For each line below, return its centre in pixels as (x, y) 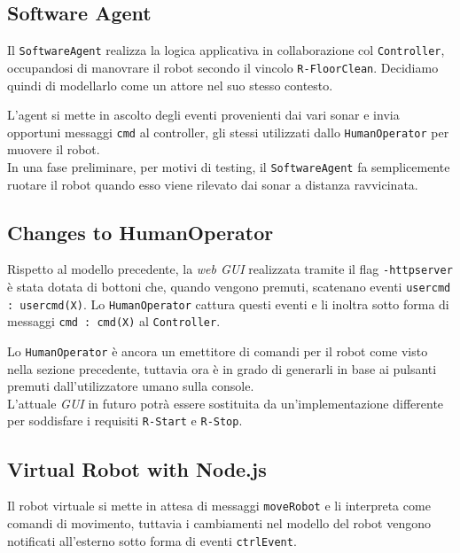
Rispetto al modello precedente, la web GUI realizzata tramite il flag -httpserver (230, 269)
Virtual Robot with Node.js (137, 468)
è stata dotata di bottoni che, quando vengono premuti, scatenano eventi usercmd (229, 287)
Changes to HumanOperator (140, 232)
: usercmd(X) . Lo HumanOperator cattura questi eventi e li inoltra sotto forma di (228, 304)
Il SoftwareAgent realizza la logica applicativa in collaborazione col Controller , (226, 50)
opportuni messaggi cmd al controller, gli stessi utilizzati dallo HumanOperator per (228, 132)
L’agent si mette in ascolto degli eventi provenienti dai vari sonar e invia (203, 115)
